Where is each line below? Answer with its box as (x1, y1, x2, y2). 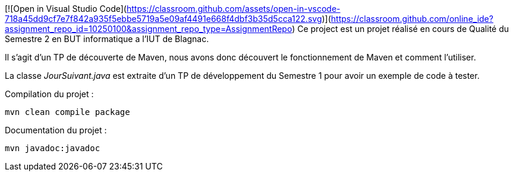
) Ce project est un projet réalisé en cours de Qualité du (292, 24, 509, 34)
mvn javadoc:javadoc (5, 143, 100, 153)
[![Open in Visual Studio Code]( (5, 4, 127, 14)
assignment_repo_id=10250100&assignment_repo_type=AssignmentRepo (5, 24, 292, 34)
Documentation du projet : (5, 125, 107, 135)
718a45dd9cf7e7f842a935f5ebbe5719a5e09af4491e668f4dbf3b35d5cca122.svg (5, 14, 322, 24)
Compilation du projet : (5, 89, 94, 99)
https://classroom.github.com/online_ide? (331, 14, 493, 24)
